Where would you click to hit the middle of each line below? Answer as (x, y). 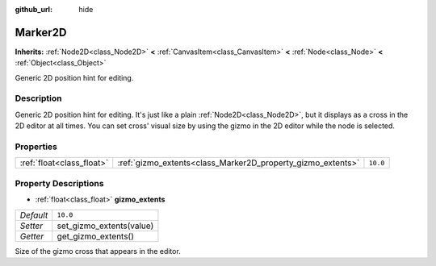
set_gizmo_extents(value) (105, 226)
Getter (32, 236)
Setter (31, 226)
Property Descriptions (59, 183)
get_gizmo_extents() (96, 236)
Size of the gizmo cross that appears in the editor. (98, 251)
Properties (36, 147)
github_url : (34, 9)
